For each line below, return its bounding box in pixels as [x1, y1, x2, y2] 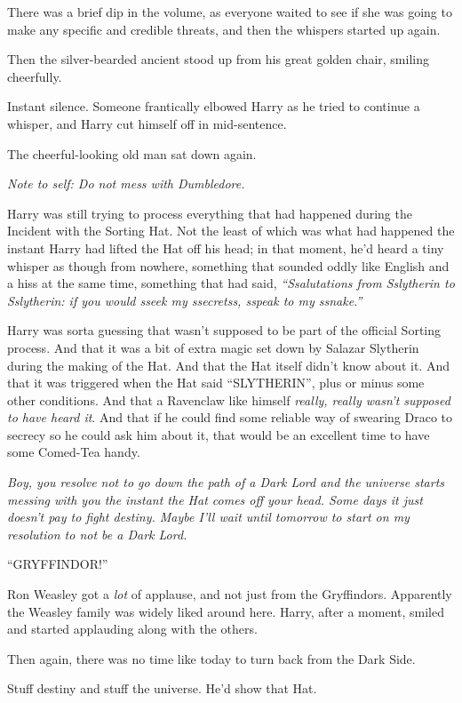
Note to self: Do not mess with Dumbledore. [7, 174, 245, 193]
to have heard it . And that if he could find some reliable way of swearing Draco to [7, 408, 453, 427]
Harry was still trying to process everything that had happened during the [7, 204, 412, 222]
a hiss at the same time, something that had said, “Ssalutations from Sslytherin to [7, 274, 455, 292]
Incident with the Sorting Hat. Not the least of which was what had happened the [7, 221, 455, 240]
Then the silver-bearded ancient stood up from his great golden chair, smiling [7, 50, 429, 68]
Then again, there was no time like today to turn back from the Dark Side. [7, 649, 416, 667]
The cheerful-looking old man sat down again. [7, 144, 257, 163]
